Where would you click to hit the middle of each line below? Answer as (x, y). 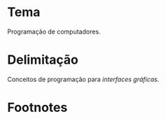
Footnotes (37, 107)
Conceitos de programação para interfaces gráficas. (83, 79)
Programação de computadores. (54, 31)
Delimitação (43, 60)
